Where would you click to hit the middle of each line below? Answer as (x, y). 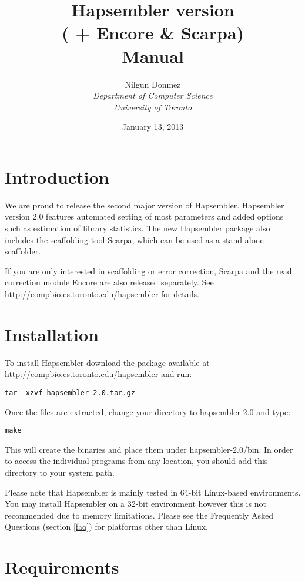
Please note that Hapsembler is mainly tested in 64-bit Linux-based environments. (153, 492)
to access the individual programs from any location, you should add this (136, 461)
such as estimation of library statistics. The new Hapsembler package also (138, 228)
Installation (52, 334)
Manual (153, 55)
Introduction (57, 176)
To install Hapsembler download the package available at (107, 362)
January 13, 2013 (153, 127)
